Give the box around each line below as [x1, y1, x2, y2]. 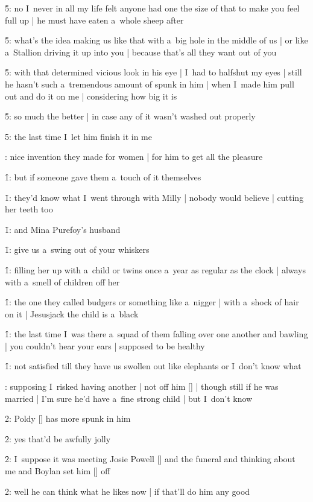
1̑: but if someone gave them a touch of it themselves [5, 170, 201, 183]
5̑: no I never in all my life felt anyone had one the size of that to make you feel [5, 2, 300, 14]
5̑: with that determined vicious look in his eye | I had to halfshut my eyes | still [5, 66, 302, 78]
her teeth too [5, 203, 53, 215]
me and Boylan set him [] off [5, 465, 110, 477]
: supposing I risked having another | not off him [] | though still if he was [5, 380, 279, 393]
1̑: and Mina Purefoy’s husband [5, 223, 121, 235]
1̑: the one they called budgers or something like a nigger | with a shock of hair [5, 296, 299, 308]
